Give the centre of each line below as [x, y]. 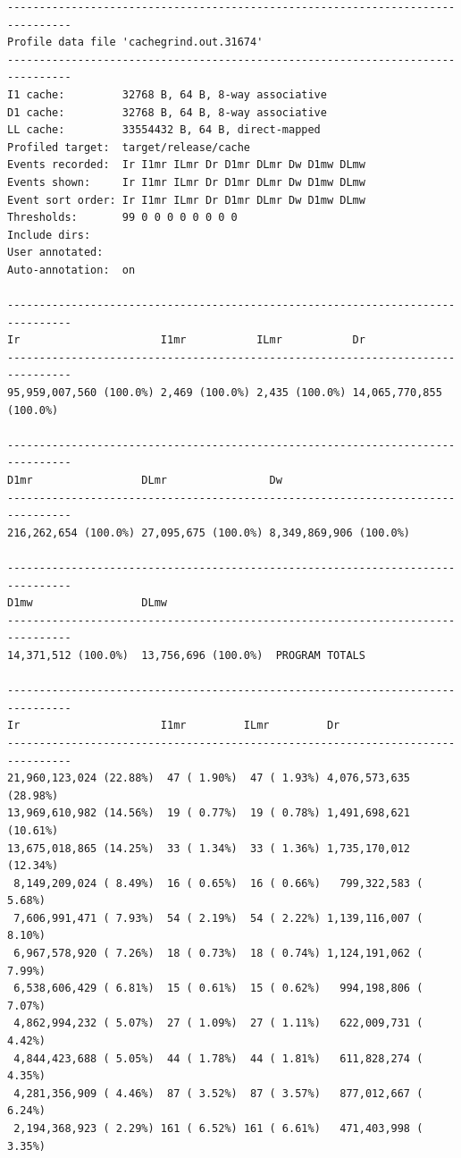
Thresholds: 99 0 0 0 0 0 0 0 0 [122, 218]
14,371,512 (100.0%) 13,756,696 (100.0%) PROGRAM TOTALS [186, 655]
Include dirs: [49, 235]
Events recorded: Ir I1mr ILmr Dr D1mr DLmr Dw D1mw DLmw [186, 165]
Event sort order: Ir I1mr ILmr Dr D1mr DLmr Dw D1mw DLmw [186, 200]
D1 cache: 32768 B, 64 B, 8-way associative [167, 112]
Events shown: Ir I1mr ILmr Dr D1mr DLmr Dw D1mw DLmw [186, 182]
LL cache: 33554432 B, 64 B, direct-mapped [164, 130]
